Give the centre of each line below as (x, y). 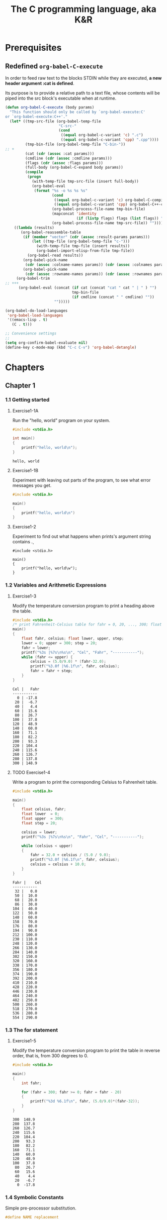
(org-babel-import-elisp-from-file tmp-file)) (85, 251)
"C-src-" (68, 126)
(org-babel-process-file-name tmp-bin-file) (99, 209)
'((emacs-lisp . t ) (28, 320)
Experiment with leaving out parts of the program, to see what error (81, 480)
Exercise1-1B (25, 470)
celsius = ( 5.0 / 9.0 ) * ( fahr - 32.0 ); (68, 662)
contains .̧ (22, 542)
